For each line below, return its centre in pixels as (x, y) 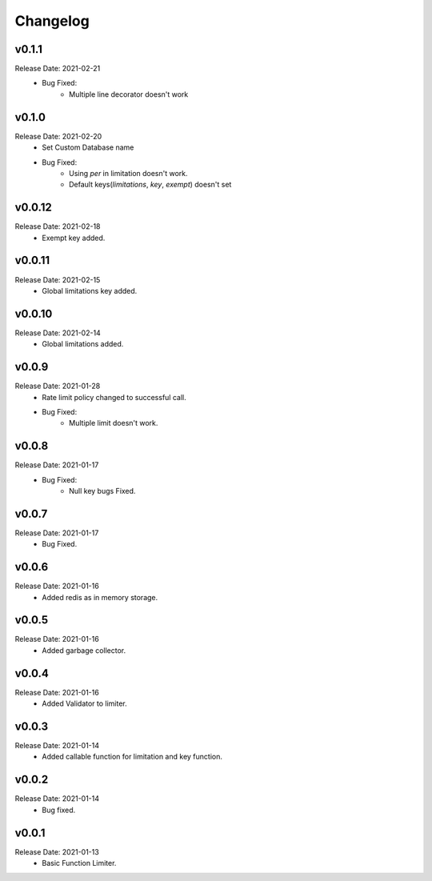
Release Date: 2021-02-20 (58, 136)
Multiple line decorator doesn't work (129, 94)
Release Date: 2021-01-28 (58, 386)
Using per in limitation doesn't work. (128, 173)
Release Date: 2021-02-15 (58, 279)
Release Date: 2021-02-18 (58, 226)
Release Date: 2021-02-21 (58, 69)
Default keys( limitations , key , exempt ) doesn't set (150, 185)
